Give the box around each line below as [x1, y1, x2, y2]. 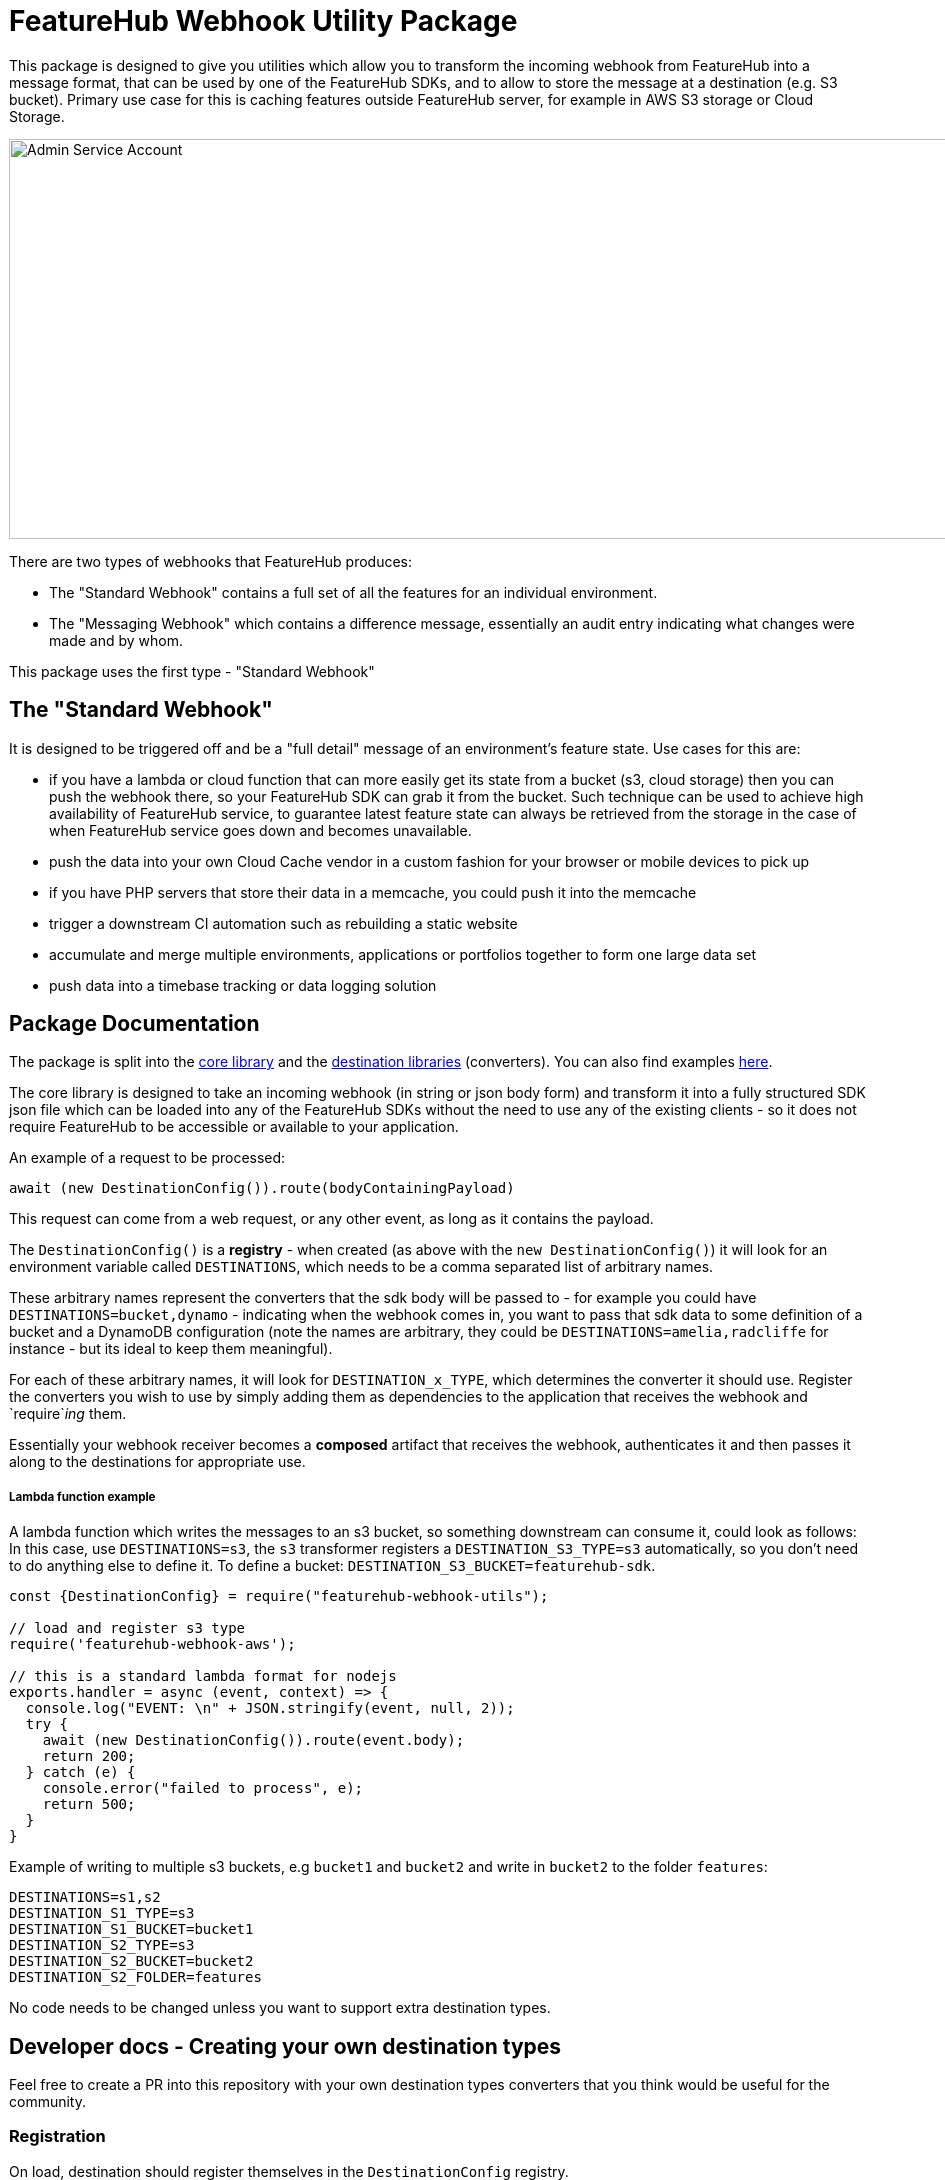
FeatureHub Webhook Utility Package [9, 4, 518, 38]
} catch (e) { [25, 1764, 136, 1781]
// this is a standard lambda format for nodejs [9, 1668, 397, 1685]
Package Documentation [9, 1011, 260, 1037]
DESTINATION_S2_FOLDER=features [9, 1969, 262, 1986]
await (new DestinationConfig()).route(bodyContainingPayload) [9, 1180, 515, 1197]
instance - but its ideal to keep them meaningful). [9, 1340, 333, 1358]
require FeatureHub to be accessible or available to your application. [9, 1118, 459, 1136]
